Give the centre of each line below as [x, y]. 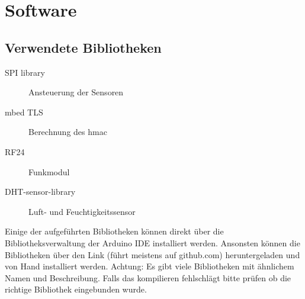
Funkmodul [49, 171]
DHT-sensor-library [40, 192]
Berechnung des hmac [68, 132]
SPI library [25, 72]
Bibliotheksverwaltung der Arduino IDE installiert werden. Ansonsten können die [152, 242]
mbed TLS [24, 112]
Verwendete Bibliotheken [83, 47]
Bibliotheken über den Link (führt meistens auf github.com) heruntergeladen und [152, 254]
